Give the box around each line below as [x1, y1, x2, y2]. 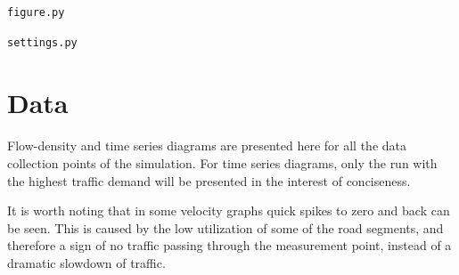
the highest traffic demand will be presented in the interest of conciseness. [7, 171, 411, 190]
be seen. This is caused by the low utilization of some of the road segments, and [7, 218, 444, 237]
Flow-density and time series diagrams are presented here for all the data [7, 136, 406, 155]
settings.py [7, 36, 78, 49]
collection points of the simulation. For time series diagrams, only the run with [7, 153, 438, 172]
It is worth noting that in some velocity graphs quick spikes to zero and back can [7, 201, 450, 220]
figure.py [7, 6, 65, 19]
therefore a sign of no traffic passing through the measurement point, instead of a [7, 236, 452, 255]
